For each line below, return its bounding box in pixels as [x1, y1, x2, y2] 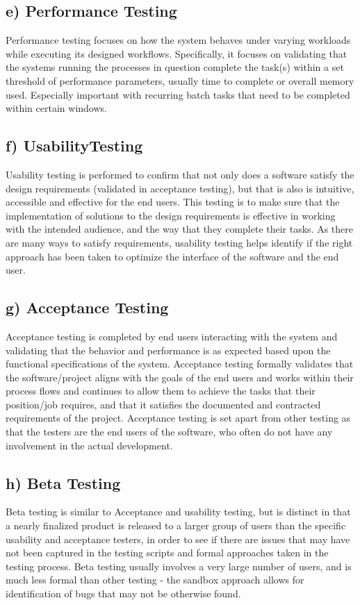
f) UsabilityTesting [6, 135, 143, 156]
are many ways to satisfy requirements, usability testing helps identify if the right [6, 235, 353, 249]
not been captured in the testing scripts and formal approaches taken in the [6, 545, 329, 560]
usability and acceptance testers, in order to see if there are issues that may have [6, 531, 350, 546]
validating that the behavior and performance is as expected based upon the [6, 342, 331, 357]
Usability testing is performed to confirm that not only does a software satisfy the [6, 167, 354, 181]
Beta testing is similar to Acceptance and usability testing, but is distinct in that [6, 504, 351, 519]
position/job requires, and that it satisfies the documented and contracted [6, 397, 321, 411]
